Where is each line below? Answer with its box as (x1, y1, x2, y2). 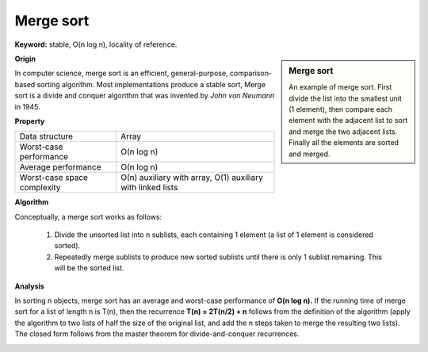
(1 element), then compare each (289, 104, 392, 114)
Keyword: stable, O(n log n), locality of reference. (14, 40, 178, 49)
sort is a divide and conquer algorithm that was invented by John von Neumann (14, 91, 275, 101)
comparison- (230, 68, 273, 78)
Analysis (14, 281, 45, 291)
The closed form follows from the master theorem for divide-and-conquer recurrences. (14, 329, 300, 339)
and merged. (289, 149, 331, 159)
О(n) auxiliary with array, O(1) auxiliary (120, 172, 263, 183)
